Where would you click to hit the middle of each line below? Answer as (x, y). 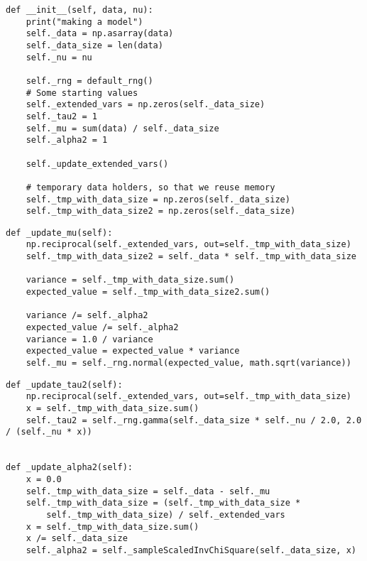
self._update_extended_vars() (97, 164)
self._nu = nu (59, 57)
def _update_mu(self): (59, 233)
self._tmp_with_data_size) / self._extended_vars (166, 514)
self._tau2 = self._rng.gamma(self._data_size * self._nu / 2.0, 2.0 (194, 420)
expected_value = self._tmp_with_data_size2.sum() (148, 292)
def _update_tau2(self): (64, 385)
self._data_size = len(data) (94, 45)
